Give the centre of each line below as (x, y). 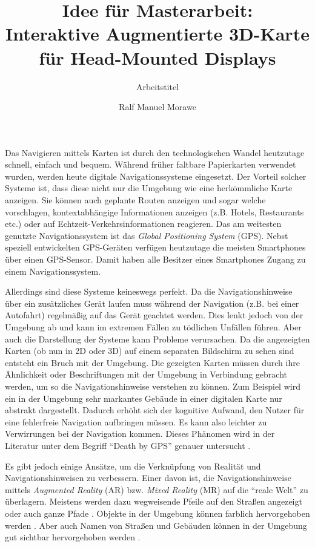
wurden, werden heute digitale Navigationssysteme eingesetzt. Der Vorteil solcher (156, 176)
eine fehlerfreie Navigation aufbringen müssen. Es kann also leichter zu (136, 421)
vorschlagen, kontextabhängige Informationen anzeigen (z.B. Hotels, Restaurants (154, 211)
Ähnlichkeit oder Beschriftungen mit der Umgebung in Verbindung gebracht (146, 374)
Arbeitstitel (157, 86)
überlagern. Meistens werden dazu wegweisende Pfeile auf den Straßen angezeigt (154, 501)
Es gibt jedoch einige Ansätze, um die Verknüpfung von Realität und (133, 466)
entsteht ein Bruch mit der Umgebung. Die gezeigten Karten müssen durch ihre (152, 362)
